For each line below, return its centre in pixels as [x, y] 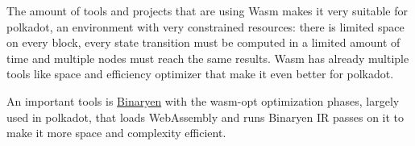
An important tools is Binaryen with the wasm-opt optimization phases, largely [203, 100]
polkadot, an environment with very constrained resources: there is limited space [205, 26]
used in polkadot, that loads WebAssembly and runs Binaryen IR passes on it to [205, 117]
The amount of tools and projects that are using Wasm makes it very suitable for [207, 10]
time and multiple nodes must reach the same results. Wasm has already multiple [208, 58]
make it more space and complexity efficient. [116, 133]
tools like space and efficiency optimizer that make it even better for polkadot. [200, 74]
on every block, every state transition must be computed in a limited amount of [203, 42]
